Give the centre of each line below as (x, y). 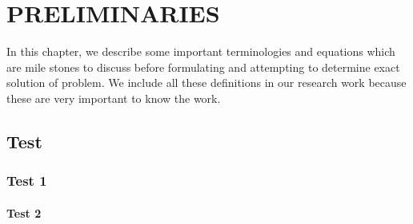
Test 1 (27, 181)
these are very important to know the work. (114, 98)
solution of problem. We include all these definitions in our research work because (206, 83)
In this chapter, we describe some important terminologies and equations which (201, 51)
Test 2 (24, 212)
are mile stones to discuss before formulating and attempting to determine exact (203, 67)
